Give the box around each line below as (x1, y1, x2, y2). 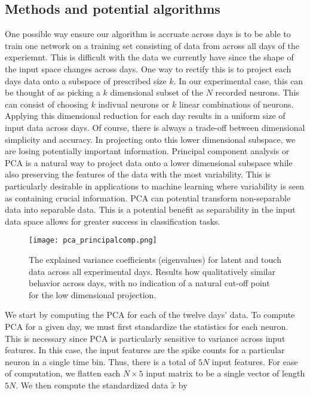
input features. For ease (211, 355, 298, 368)
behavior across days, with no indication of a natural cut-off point (29, 277, 270, 289)
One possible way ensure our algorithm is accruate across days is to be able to (5, 27, 291, 40)
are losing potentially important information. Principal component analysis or (5, 145, 290, 157)
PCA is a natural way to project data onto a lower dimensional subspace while (5, 156, 293, 169)
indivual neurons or (98, 97, 170, 110)
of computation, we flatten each (5, 367, 121, 379)
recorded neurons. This (215, 86, 299, 99)
